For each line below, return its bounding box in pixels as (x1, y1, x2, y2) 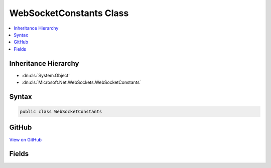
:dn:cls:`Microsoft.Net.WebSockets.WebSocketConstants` (22, 79, 142, 85)
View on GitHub (9, 136, 42, 142)
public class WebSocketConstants (20, 109, 102, 115)
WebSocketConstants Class (9, 8, 129, 19)
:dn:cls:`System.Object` (22, 72, 70, 78)
